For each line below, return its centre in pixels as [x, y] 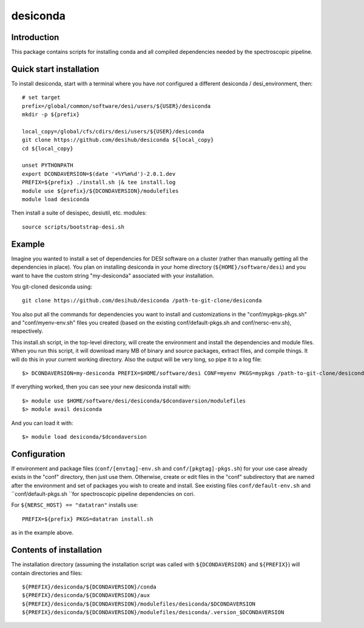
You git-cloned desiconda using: [52, 286]
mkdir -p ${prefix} [51, 115]
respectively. [27, 331]
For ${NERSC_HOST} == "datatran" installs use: [75, 505]
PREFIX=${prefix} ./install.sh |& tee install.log [99, 182]
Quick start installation [55, 69]
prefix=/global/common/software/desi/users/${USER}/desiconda [116, 106]
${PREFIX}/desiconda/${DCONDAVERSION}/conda [89, 587]
